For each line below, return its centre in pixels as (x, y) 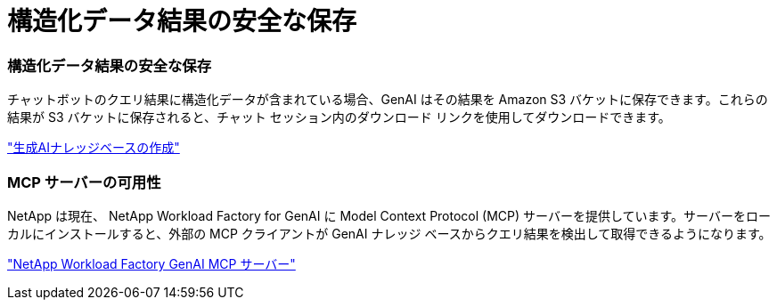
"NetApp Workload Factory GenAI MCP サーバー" (151, 263)
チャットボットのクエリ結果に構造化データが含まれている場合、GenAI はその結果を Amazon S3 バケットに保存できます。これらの (388, 100)
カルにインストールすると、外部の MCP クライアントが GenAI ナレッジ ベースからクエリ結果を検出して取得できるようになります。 (389, 233)
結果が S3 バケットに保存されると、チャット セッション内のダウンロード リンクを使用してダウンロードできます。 (339, 117)
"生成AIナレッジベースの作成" (94, 148)
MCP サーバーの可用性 (84, 182)
